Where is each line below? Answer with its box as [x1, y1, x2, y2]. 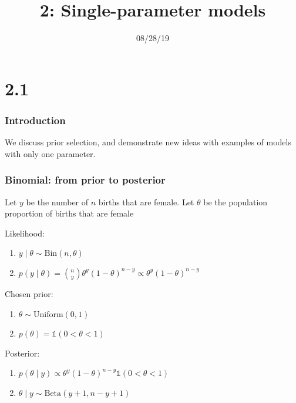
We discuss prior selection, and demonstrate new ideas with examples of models [5, 136, 291, 148]
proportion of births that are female [5, 207, 134, 219]
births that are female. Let [98, 195, 194, 208]
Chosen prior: [5, 287, 53, 299]
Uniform [33, 310, 63, 319]
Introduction [5, 112, 66, 127]
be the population [203, 195, 268, 208]
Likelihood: [5, 227, 45, 239]
